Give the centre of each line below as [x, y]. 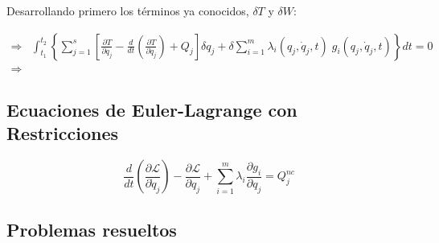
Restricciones [63, 133]
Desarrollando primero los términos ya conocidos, [128, 10]
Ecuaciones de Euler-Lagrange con [152, 110]
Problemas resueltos [92, 229]
